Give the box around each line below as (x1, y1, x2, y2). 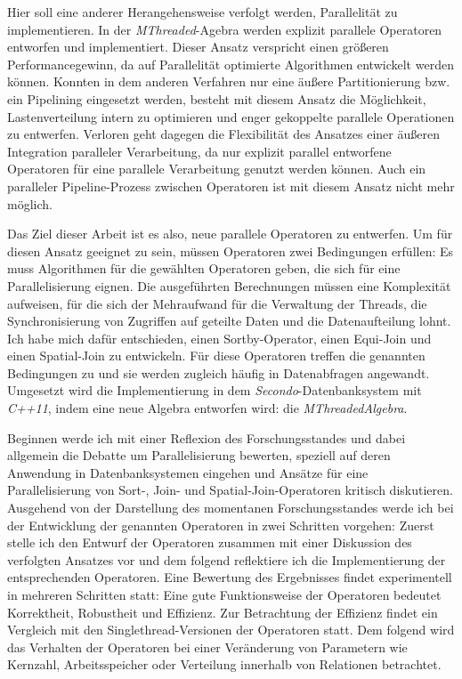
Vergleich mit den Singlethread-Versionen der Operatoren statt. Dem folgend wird (7, 620, 455, 639)
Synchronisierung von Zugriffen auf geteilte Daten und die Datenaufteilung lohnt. (7, 311, 451, 330)
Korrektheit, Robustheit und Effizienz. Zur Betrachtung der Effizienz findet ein (7, 602, 438, 621)
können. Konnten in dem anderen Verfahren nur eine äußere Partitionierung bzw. (7, 72, 450, 91)
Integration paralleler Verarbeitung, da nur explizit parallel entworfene (7, 141, 392, 160)
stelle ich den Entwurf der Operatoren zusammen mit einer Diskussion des (7, 533, 412, 552)
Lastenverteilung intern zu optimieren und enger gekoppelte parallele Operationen (7, 107, 455, 125)
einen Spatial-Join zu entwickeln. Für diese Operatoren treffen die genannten (7, 346, 426, 365)
